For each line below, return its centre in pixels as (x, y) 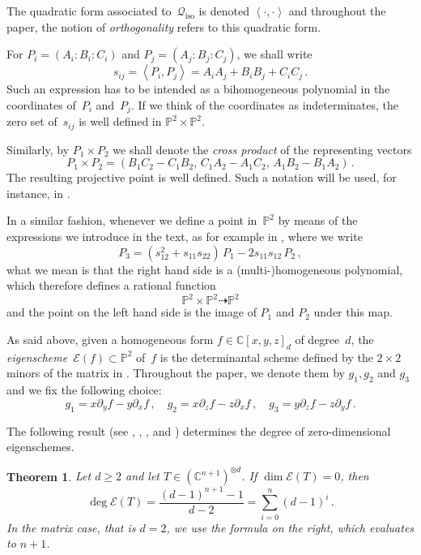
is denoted (224, 11)
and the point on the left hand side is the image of (132, 312)
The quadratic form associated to (89, 11)
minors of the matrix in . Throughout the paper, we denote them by (176, 373)
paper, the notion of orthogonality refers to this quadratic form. (164, 26)
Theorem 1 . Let (49, 476)
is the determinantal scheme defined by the (266, 357)
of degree (317, 339)
